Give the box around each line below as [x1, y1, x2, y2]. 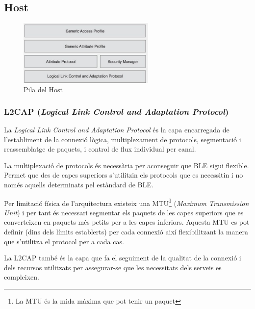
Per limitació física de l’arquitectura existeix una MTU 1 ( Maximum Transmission [4, 196, 249, 208]
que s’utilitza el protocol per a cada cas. [4, 236, 124, 246]
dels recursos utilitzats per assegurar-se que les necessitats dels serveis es [4, 262, 222, 272]
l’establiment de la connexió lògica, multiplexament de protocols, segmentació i [4, 134, 241, 144]
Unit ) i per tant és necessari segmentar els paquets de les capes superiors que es [4, 207, 244, 217]
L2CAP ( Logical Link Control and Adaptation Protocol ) [4, 105, 229, 117]
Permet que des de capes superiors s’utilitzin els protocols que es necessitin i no [4, 170, 243, 180]
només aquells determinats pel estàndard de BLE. [4, 179, 153, 189]
